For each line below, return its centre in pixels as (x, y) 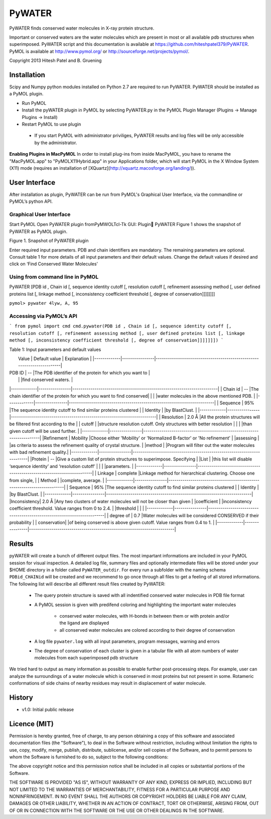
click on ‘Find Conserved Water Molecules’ (53, 264)
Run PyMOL (34, 103)
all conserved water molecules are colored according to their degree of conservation (147, 630)
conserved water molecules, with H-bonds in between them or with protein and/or (145, 616)
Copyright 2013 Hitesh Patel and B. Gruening (55, 61)
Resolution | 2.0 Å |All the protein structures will (211, 417)
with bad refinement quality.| (39, 452)
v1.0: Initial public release (48, 709)
